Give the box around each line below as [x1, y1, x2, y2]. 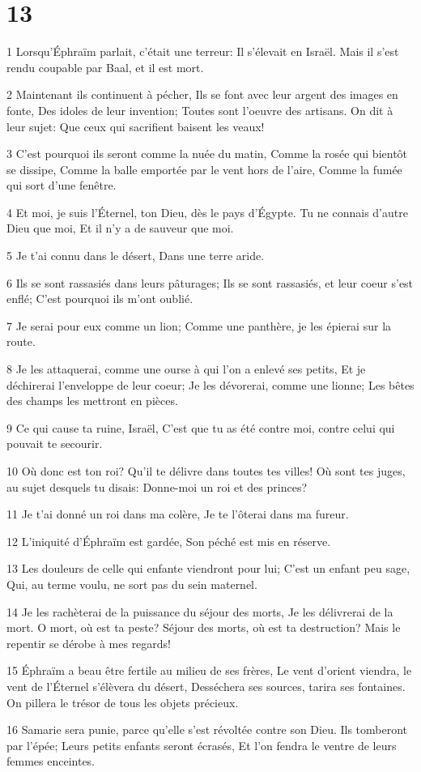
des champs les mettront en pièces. [6, 392, 178, 409]
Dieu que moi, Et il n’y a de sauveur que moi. [6, 220, 234, 237]
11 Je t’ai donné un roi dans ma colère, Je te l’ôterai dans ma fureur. [6, 505, 349, 522]
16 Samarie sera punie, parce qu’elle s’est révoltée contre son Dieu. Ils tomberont [6, 721, 408, 738]
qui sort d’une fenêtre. [6, 177, 117, 194]
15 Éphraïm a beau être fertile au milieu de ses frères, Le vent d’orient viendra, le [6, 662, 412, 679]
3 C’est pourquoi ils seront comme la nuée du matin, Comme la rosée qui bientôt [6, 145, 408, 162]
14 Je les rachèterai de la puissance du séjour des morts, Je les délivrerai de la [6, 603, 393, 620]
